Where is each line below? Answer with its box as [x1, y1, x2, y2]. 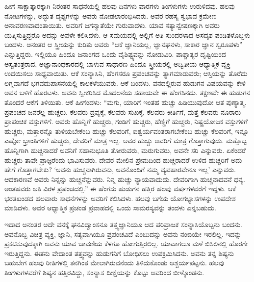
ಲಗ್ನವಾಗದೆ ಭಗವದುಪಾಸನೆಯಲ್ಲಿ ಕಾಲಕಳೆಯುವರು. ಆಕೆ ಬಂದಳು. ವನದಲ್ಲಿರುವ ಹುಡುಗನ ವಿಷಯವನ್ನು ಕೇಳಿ [4, 77, 246, 88]
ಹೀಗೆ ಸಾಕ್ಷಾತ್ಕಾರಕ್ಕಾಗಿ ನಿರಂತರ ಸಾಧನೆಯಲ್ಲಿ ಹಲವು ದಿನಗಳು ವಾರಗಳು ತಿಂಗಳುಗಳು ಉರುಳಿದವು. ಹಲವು [4, 1, 235, 11]
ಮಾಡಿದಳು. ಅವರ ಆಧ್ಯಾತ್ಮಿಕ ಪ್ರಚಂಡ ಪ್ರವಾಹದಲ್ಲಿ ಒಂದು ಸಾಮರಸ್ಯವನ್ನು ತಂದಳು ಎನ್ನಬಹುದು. [4, 203, 216, 213]
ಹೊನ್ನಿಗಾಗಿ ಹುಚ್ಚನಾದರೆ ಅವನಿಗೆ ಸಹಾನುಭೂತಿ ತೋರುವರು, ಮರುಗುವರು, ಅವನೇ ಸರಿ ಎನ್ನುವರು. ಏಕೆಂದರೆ [4, 145, 246, 155]
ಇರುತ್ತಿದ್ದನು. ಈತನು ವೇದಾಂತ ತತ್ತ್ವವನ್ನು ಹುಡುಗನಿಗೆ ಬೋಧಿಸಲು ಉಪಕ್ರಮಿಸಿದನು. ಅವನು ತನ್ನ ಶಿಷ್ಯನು [4, 248, 234, 258]
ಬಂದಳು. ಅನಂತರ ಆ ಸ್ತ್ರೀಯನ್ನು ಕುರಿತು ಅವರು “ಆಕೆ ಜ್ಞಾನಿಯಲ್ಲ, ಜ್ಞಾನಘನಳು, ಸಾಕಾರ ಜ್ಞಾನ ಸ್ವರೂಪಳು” [4, 39, 243, 50]
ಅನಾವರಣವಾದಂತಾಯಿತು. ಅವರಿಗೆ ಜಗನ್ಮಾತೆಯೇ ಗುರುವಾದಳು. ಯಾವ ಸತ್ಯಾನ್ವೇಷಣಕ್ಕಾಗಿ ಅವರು [4, 20, 220, 30]
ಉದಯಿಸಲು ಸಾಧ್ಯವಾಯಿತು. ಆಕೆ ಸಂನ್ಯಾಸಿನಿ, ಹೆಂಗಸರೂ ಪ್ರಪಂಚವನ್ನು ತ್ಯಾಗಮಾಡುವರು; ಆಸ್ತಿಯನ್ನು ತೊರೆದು [4, 68, 248, 78]
